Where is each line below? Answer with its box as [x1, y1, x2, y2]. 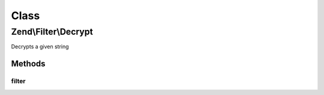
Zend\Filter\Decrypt [11, 26, 93, 37]
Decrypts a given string [11, 43, 69, 50]
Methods [11, 59, 46, 69]
